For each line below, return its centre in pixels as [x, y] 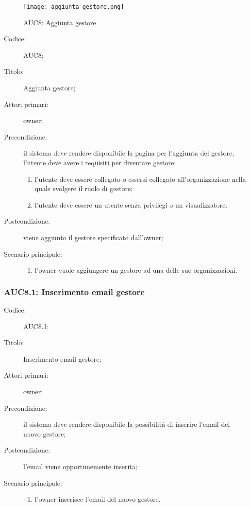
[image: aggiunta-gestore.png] [74, 7]
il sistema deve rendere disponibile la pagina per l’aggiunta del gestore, [129, 153]
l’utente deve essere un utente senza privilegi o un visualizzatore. [131, 204]
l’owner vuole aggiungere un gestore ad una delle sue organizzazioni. [136, 270]
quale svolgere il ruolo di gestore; [84, 188]
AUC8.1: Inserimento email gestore [74, 291]
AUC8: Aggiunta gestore [60, 22]
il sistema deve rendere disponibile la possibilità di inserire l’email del [127, 424]
